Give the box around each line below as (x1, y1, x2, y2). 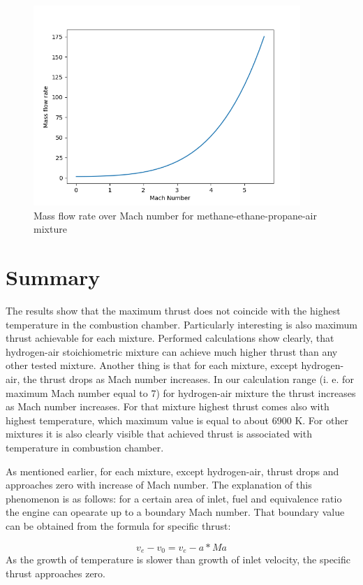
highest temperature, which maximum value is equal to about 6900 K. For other (6, 412, 348, 427)
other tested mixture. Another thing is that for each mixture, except (6, 358, 298, 373)
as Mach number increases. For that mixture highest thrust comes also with (6, 399, 329, 414)
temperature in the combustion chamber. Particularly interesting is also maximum (6, 317, 357, 331)
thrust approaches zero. (6, 565, 105, 580)
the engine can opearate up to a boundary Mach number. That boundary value (6, 505, 345, 519)
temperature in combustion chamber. (6, 440, 164, 455)
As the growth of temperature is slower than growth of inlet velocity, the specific (6, 552, 350, 567)
